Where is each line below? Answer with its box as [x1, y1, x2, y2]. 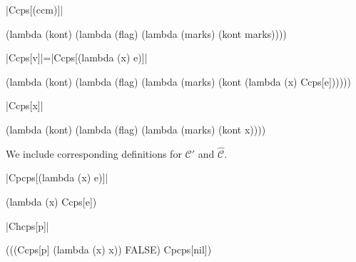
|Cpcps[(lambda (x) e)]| [6, 170, 108, 185]
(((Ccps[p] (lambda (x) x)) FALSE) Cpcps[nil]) [6, 242, 212, 257]
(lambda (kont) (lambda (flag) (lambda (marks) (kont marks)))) [6, 26, 287, 41]
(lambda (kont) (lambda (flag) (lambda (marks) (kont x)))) [6, 121, 266, 136]
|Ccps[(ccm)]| [6, 2, 63, 16]
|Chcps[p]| [6, 218, 49, 233]
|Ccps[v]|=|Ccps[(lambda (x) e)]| [6, 50, 148, 65]
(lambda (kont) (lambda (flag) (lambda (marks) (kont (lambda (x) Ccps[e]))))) [6, 74, 352, 89]
